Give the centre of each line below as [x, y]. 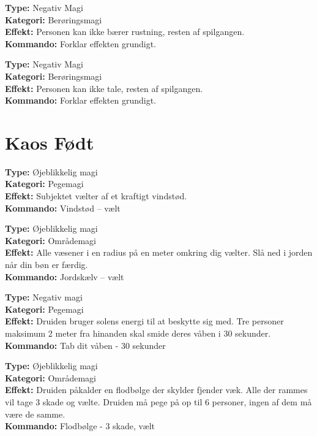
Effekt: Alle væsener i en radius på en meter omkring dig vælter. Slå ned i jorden [159, 252]
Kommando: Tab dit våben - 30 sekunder [85, 345]
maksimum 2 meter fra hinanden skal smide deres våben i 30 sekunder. [138, 333]
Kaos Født [50, 142]
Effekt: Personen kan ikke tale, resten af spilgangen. [104, 88]
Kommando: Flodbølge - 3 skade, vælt [80, 426]
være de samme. [35, 414]
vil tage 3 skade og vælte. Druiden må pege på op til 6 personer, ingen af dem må [158, 401]
